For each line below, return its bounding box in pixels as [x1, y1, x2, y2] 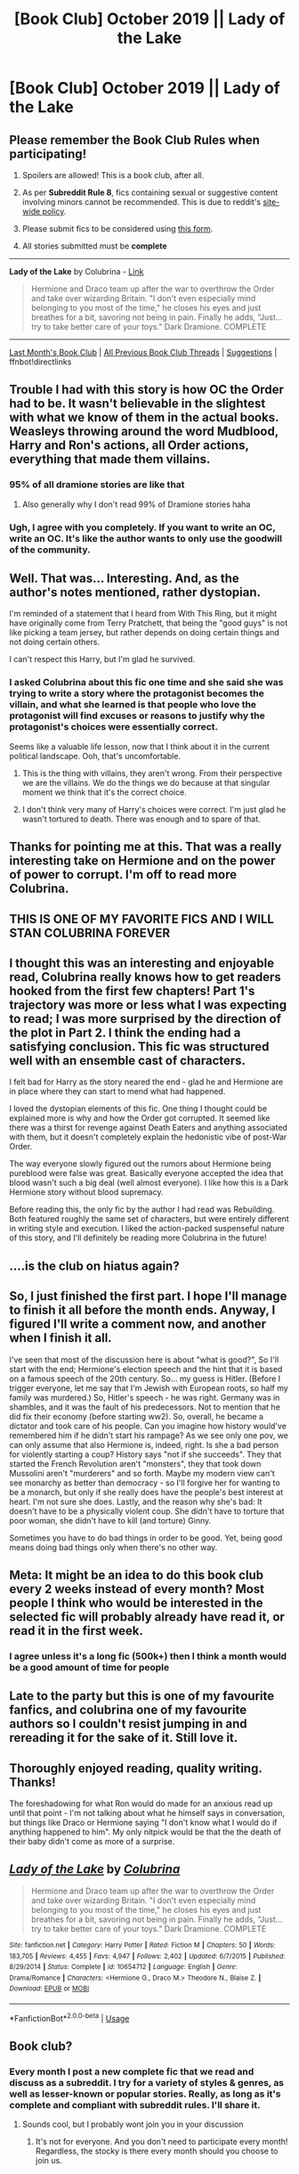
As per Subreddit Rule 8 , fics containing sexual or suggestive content [21, 187, 279, 198]
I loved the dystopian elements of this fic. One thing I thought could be [9, 1103, 268, 1114]
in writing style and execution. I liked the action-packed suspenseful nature [9, 1223, 285, 1234]
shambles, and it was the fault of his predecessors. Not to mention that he [9, 1402, 280, 1412]
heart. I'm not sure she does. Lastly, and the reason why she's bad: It [9, 1496, 263, 1507]
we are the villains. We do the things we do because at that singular [21, 777, 271, 788]
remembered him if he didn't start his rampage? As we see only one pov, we [9, 1430, 289, 1441]
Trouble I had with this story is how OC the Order [9, 382, 285, 397]
